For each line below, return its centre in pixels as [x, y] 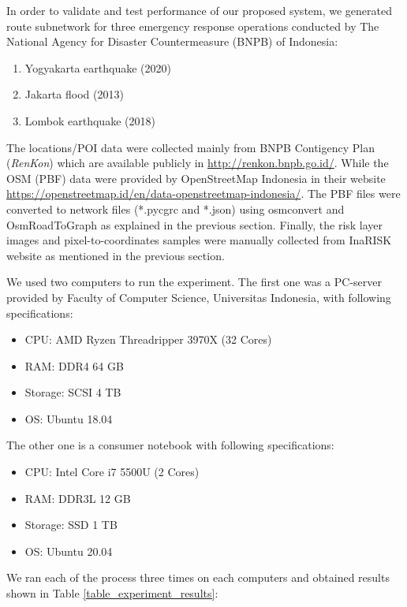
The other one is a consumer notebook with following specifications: [170, 445]
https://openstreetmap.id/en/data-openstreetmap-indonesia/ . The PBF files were [203, 194]
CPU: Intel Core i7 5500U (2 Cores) [112, 472]
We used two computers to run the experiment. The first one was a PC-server [194, 282]
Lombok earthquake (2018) [90, 120]
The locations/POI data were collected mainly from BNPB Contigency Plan [190, 147]
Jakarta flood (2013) [74, 94]
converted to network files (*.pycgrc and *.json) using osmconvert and [175, 209]
